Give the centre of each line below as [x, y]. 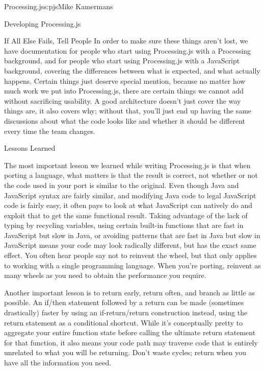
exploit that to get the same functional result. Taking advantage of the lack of [126, 215]
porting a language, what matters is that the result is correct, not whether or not [131, 175]
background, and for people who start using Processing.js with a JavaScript [122, 61]
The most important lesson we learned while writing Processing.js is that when [127, 165]
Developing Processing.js [43, 23]
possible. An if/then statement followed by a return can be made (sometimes [124, 302]
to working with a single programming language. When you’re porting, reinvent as [132, 265]
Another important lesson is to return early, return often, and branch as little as [129, 292]
